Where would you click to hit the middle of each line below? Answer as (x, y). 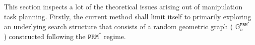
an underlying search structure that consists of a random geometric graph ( (119, 26)
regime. (115, 36)
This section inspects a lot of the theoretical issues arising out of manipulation (123, 6)
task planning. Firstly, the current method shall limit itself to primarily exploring (128, 16)
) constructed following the (45, 36)
